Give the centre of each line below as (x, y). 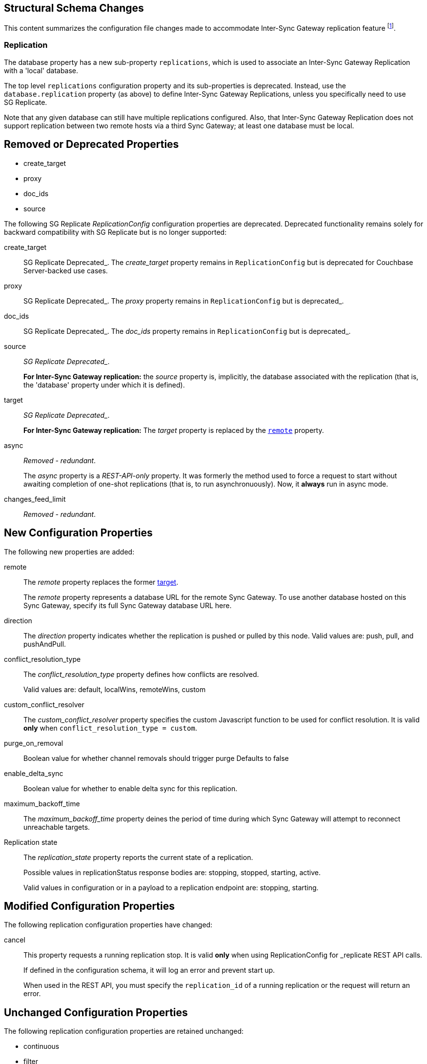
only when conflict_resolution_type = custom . (110, 728)
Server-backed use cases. (66, 270)
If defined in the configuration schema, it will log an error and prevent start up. (149, 970)
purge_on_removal (34, 743)
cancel (15, 940)
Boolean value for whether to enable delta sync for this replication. (131, 788)
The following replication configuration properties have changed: (108, 925)
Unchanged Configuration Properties (96, 1012)
